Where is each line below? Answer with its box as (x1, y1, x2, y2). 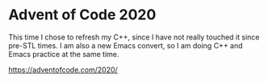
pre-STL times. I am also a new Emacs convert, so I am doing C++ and (8, 40, 244, 50)
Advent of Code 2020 (8, 6, 157, 24)
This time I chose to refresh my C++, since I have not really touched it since (8, 32, 260, 42)
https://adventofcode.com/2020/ (8, 64, 119, 74)
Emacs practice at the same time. (8, 49, 119, 59)
